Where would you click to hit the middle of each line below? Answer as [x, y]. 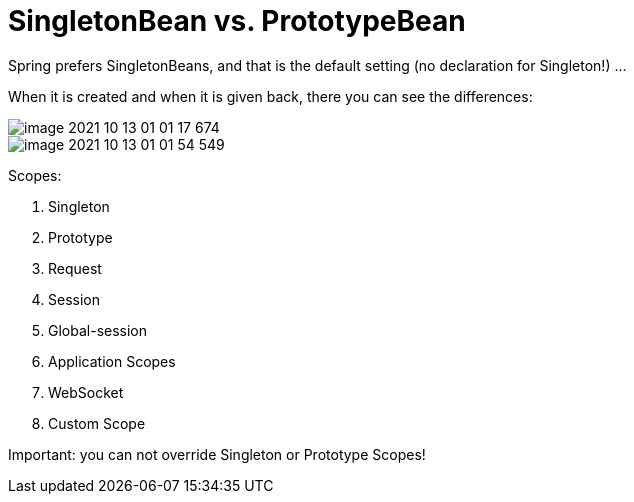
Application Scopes [112, 361]
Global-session [98, 330]
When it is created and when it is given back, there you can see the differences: [270, 96]
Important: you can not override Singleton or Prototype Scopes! [217, 454]
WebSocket [86, 392]
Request [75, 268]
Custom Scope [97, 423]
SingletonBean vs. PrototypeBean [237, 21]
